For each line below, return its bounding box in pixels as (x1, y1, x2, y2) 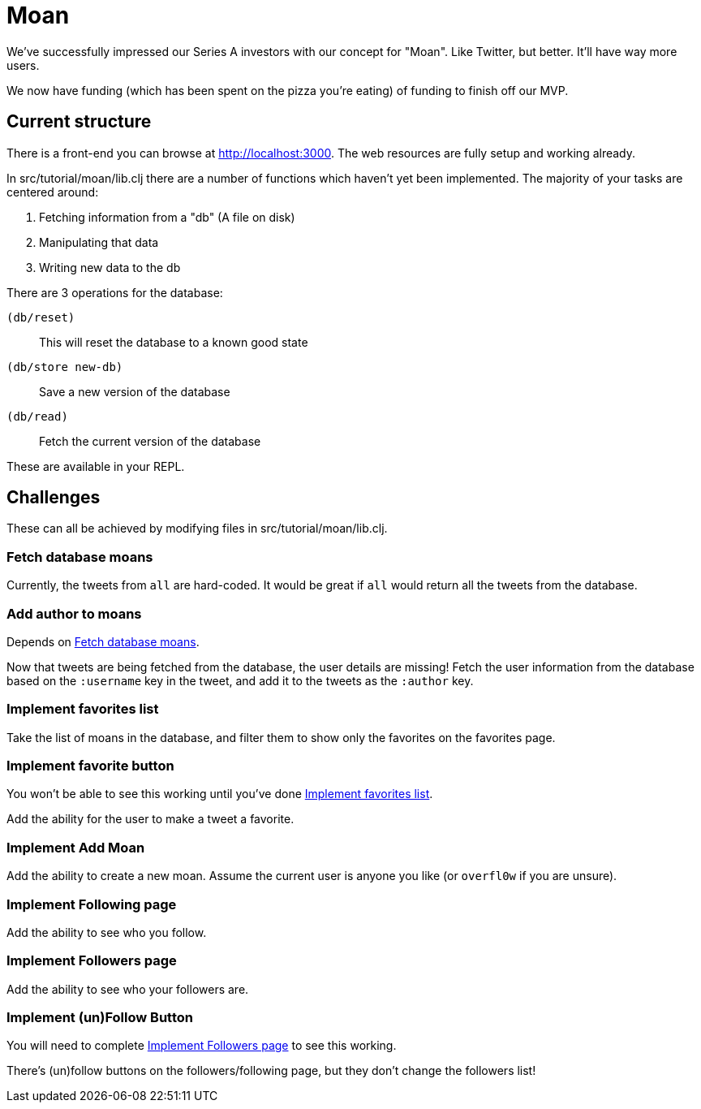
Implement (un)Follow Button (6, 1009, 193, 1026)
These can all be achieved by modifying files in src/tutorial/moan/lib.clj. (6, 521, 388, 536)
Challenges (6, 487, 101, 508)
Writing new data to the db (39, 260, 181, 274)
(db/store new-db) (6, 360, 123, 373)
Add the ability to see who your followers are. (6, 982, 249, 996)
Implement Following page (6, 895, 177, 913)
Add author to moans (6, 605, 142, 622)
